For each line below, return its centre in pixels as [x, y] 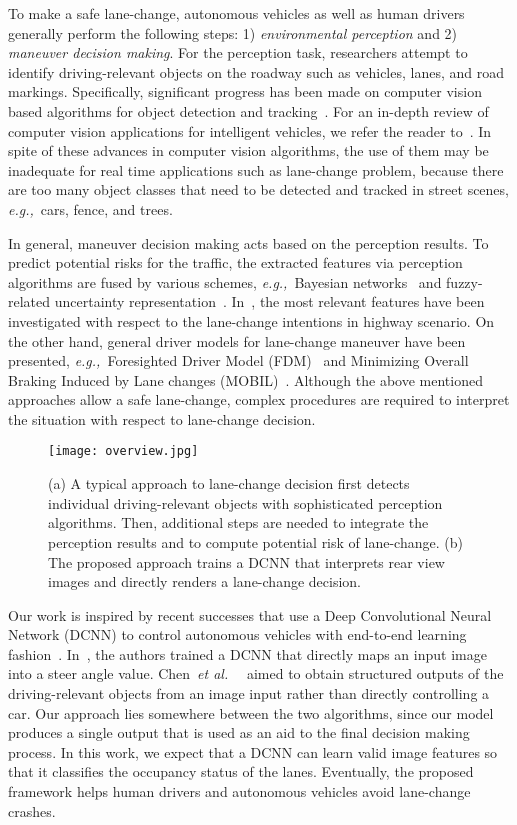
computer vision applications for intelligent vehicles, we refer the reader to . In [250, 130]
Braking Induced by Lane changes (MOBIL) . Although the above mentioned [245, 379]
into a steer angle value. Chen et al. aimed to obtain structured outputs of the [256, 673]
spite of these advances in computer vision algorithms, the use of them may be [248, 150]
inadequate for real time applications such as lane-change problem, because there [256, 169]
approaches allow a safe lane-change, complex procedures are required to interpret [259, 399]
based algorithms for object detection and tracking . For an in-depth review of [248, 110]
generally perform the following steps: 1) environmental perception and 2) [233, 32]
